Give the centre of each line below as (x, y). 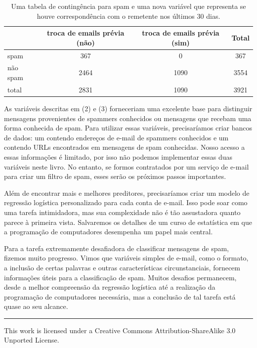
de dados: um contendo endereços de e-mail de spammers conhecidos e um (116, 137)
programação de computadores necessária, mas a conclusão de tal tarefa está (120, 296)
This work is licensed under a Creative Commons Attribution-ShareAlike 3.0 (120, 330)
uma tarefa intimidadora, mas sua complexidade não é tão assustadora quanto (122, 212)
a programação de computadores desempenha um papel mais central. (108, 232)
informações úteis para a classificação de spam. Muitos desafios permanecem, (120, 277)
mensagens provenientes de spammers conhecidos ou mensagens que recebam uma (128, 118)
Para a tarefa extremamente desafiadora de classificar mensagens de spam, (117, 248)
